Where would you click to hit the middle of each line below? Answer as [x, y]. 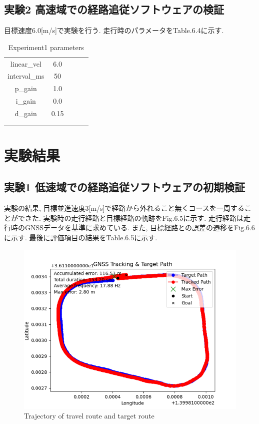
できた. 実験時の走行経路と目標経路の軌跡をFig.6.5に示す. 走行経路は [130, 218]
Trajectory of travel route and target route [89, 416]
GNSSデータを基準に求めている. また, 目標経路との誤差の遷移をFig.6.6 [140, 228]
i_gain [26, 101]
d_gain [26, 113]
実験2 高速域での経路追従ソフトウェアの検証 [114, 9]
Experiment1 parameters [46, 47]
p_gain [26, 88]
